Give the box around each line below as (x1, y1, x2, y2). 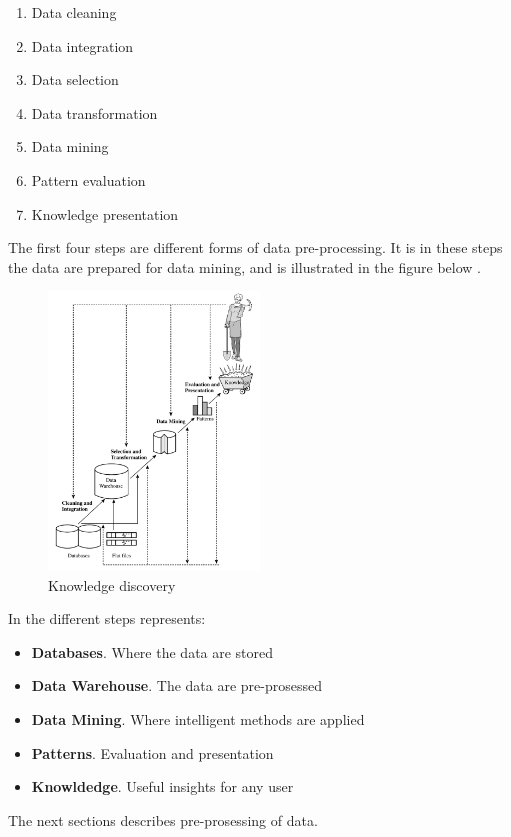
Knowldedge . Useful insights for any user (31, 776, 294, 797)
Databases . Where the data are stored (31, 641, 274, 662)
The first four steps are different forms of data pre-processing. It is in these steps (8, 237, 503, 258)
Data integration (31, 35, 134, 56)
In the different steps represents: (8, 608, 206, 629)
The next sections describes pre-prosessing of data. (8, 809, 318, 830)
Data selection (31, 69, 119, 90)
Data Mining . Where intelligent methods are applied (31, 709, 365, 730)
